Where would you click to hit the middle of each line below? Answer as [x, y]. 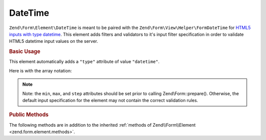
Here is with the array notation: [40, 70]
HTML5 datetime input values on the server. [54, 41]
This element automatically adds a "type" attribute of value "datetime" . [84, 62]
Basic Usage [25, 52]
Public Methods [29, 115]
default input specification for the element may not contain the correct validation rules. [110, 100]
